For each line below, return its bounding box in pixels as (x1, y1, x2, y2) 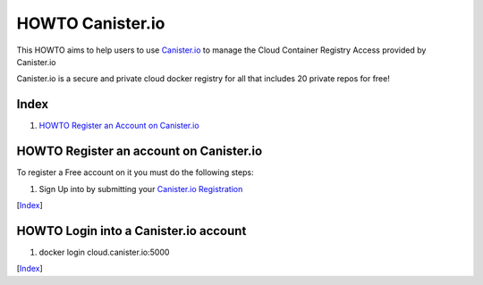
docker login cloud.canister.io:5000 (38, 247, 170, 257)
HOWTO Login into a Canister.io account (16, 223, 247, 239)
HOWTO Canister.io (16, 13, 165, 33)
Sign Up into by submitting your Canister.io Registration (38, 183, 243, 194)
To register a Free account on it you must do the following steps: (16, 167, 254, 178)
